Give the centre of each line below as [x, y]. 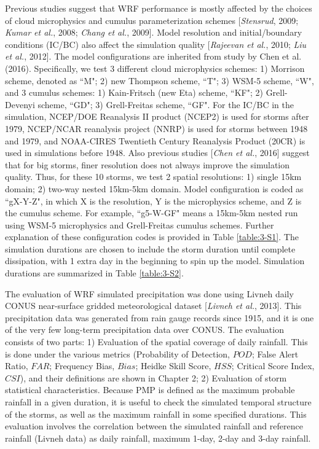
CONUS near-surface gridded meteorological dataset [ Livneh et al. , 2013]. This [153, 306]
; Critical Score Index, [273, 366]
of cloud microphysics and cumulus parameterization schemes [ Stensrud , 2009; [152, 20]
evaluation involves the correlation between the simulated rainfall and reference [154, 426]
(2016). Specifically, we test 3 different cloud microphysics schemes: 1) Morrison [155, 68]
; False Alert [275, 353]
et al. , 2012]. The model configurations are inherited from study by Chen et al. [153, 56]
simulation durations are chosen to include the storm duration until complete [150, 248]
